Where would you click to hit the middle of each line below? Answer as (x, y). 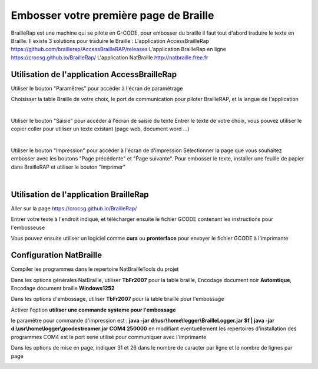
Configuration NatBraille (57, 255)
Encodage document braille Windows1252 (63, 288)
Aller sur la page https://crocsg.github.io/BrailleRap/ (74, 209)
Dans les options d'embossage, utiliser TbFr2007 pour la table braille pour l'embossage (117, 299)
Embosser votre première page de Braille (112, 15)
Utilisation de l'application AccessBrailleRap (94, 74)
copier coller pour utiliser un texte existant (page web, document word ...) (100, 129)
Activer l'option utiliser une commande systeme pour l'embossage (93, 310)
